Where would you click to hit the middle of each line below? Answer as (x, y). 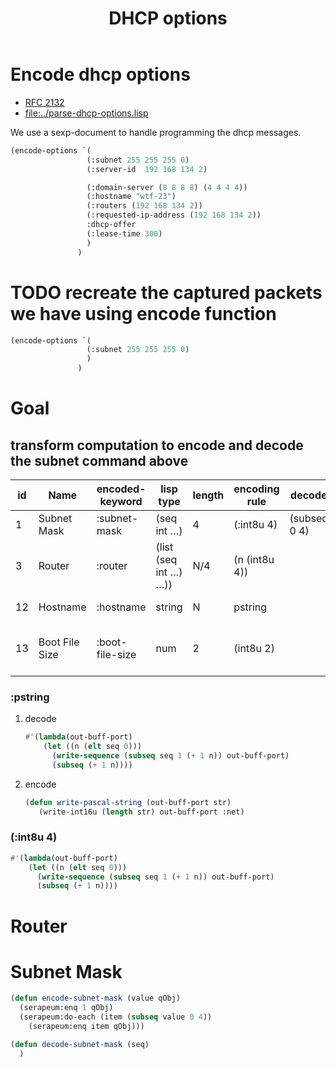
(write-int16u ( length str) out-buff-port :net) (141, 812)
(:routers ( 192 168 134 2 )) (144, 206)
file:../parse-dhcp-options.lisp (86, 113)
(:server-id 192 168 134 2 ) (147, 169)
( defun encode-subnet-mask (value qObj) (96, 998)
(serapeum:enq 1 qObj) (66, 1008)
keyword (121, 501)
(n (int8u (254, 559)
